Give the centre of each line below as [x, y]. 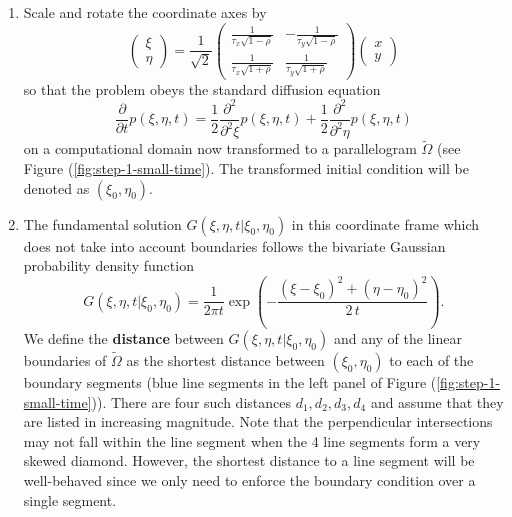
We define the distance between [123, 337]
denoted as [56, 187]
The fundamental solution [102, 223]
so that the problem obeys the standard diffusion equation [202, 88]
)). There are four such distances [191, 401]
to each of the [431, 359]
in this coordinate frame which [385, 223]
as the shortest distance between [225, 359]
